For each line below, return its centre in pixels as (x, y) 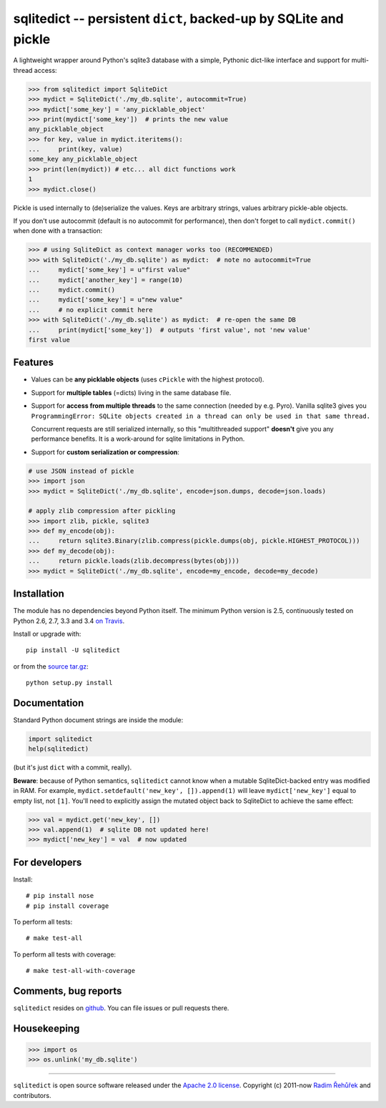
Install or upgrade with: (47, 634)
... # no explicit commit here (90, 310)
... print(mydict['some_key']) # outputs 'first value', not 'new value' (169, 330)
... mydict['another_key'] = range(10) (106, 280)
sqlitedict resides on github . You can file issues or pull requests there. (121, 1008)
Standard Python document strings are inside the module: (98, 720)
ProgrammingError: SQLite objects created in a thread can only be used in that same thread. (201, 416)
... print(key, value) (75, 149)
